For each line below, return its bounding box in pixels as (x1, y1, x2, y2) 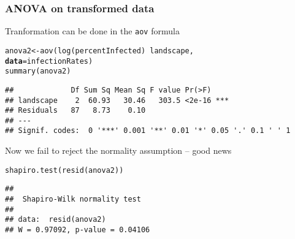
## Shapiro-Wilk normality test (5, 195, 141, 204)
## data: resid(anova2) (5, 215, 106, 224)
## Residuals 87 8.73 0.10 (5, 106, 146, 115)
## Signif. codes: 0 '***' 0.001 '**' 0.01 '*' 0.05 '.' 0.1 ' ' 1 (5, 126, 291, 135)
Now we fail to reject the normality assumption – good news (5, 144, 232, 157)
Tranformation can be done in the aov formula (5, 25, 180, 37)
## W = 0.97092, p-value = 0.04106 (5, 226, 150, 234)
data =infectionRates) (5, 56, 93, 66)
